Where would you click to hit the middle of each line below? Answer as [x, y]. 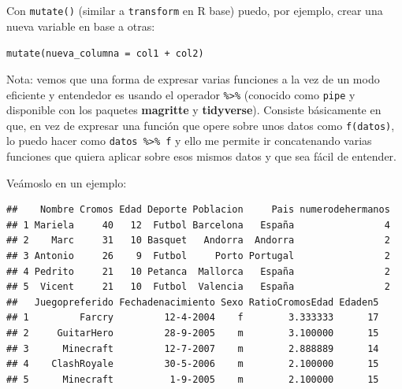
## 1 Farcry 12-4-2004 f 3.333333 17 [193, 318]
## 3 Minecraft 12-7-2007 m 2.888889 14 [193, 348]
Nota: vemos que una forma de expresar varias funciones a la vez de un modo [193, 78]
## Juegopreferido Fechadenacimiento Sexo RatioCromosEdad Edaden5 [193, 302]
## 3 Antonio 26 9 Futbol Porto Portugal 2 [198, 256]
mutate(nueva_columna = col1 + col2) [105, 54]
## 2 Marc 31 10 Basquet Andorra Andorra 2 [198, 241]
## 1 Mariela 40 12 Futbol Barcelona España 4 [198, 225]
